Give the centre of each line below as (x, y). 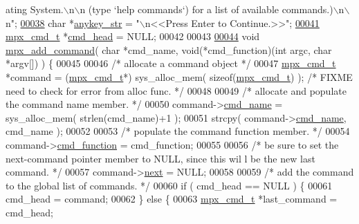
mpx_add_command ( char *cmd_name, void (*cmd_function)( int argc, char (169, 49)
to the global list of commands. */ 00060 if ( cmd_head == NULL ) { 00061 (169, 185)
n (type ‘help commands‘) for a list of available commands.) (206, 9)
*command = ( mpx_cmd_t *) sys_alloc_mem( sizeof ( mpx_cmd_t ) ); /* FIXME (179, 76)
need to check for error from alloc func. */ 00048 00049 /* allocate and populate (176, 90)
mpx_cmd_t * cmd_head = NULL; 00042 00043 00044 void (133, 36)
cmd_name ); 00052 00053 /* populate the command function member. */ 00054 (178, 131)
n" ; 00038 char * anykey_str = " (73, 22)
